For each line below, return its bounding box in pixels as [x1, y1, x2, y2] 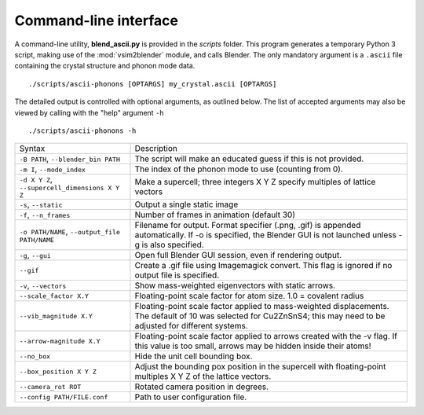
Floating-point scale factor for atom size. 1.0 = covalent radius [134, 291, 364, 302]
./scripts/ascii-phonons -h [28, 126, 137, 135]
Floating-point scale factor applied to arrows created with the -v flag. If [134, 331, 398, 342]
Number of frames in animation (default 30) [134, 209, 296, 220]
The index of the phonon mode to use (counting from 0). [134, 163, 343, 174]
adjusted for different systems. [134, 321, 248, 332]
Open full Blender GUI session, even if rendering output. [134, 250, 342, 261]
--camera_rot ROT [19, 382, 82, 391]
